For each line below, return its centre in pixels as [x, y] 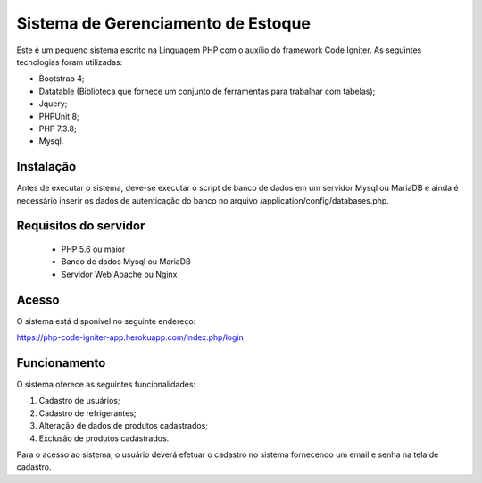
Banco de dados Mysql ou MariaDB [126, 262]
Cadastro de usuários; [79, 401]
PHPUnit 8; [59, 116]
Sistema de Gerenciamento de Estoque [164, 23]
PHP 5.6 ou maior [93, 249]
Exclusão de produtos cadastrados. [104, 438]
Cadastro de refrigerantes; [88, 413]
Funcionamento [61, 363]
